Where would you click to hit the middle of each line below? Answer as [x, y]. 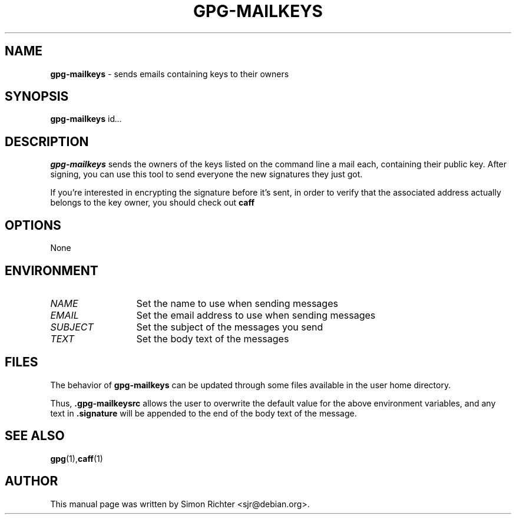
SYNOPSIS [37, 97]
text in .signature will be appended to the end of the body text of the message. [204, 413]
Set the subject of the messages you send [230, 327]
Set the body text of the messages [213, 338]
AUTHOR [32, 481]
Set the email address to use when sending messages [256, 315]
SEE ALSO [35, 436]
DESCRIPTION [47, 141]
